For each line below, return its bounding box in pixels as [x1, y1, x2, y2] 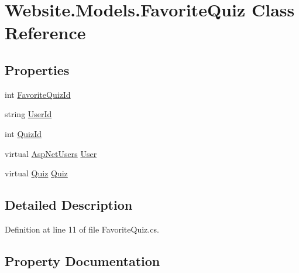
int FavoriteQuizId [5, 88, 71, 100]
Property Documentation [5, 251, 160, 269]
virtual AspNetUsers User [5, 147, 97, 159]
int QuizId [5, 127, 42, 139]
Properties [5, 60, 70, 79]
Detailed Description [5, 196, 133, 214]
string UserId [5, 108, 52, 120]
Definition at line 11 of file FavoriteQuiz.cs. [5, 223, 159, 235]
